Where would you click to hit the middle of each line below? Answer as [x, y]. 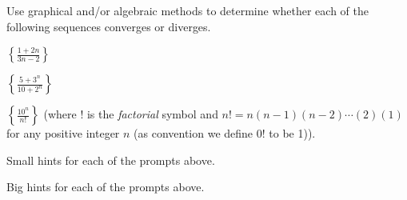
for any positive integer [63, 133]
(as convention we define [194, 133]
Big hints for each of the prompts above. [106, 187]
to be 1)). [292, 133]
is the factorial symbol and [152, 114]
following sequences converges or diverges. [109, 26]
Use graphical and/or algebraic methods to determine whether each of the [188, 10]
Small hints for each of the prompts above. [111, 160]
